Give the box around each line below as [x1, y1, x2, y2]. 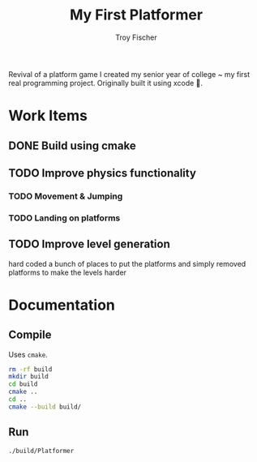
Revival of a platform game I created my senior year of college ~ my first [8, 69, 251, 79]
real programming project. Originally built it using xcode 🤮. [8, 78, 203, 88]
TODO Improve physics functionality [8, 166, 197, 180]
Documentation [8, 296, 116, 314]
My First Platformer [69, 6, 203, 24]
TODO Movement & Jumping [8, 190, 123, 202]
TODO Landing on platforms [8, 212, 121, 224]
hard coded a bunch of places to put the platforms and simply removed [8, 259, 246, 268]
